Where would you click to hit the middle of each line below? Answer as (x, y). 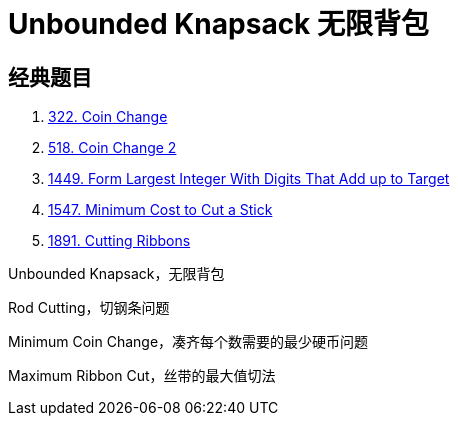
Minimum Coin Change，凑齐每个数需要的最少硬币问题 (188, 342)
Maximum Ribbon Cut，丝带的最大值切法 (142, 376)
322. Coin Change (108, 117)
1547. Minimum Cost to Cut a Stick (160, 210)
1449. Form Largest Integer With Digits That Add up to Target (249, 179)
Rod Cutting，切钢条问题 (89, 308)
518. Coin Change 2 (112, 148)
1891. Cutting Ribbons (119, 241)
